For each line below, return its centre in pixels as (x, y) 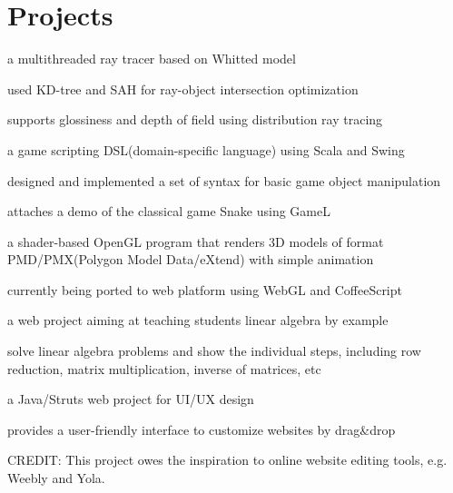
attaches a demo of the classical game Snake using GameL (169, 211)
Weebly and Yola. (56, 478)
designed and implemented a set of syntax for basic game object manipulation (224, 180)
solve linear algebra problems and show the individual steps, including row (214, 351)
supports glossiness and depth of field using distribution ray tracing (195, 119)
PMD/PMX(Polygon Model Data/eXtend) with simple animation (191, 259)
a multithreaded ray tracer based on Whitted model (152, 59)
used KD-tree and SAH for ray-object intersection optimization (183, 89)
